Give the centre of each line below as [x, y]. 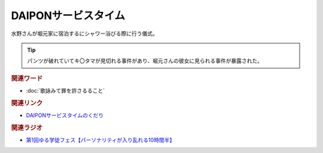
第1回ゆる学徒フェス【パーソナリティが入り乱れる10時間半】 [100, 140]
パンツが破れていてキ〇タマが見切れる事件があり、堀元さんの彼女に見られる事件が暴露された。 [145, 61]
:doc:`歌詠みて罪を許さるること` [65, 90]
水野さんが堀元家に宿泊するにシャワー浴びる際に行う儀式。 [84, 33]
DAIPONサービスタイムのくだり [65, 115]
